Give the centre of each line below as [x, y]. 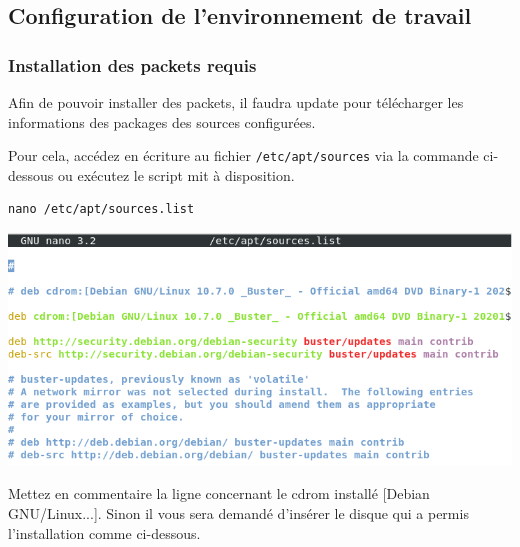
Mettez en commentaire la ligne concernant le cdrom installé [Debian [219, 493]
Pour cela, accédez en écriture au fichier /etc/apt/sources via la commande [243, 155]
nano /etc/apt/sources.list [101, 209]
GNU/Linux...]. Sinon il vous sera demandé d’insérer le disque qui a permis [238, 512]
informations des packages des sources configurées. [162, 121]
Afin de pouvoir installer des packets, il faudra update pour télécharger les [236, 102]
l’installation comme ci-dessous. [104, 532]
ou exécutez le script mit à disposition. [176, 174]
